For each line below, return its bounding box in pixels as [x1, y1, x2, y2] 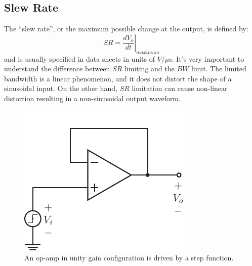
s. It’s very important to [169, 53, 244, 64]
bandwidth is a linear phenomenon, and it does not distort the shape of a [4, 73, 232, 83]
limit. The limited [191, 63, 246, 74]
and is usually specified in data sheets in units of [4, 53, 155, 64]
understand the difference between [4, 63, 110, 74]
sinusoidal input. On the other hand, [4, 83, 117, 94]
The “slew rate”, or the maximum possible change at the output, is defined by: [4, 23, 248, 34]
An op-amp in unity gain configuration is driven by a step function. [24, 252, 234, 263]
